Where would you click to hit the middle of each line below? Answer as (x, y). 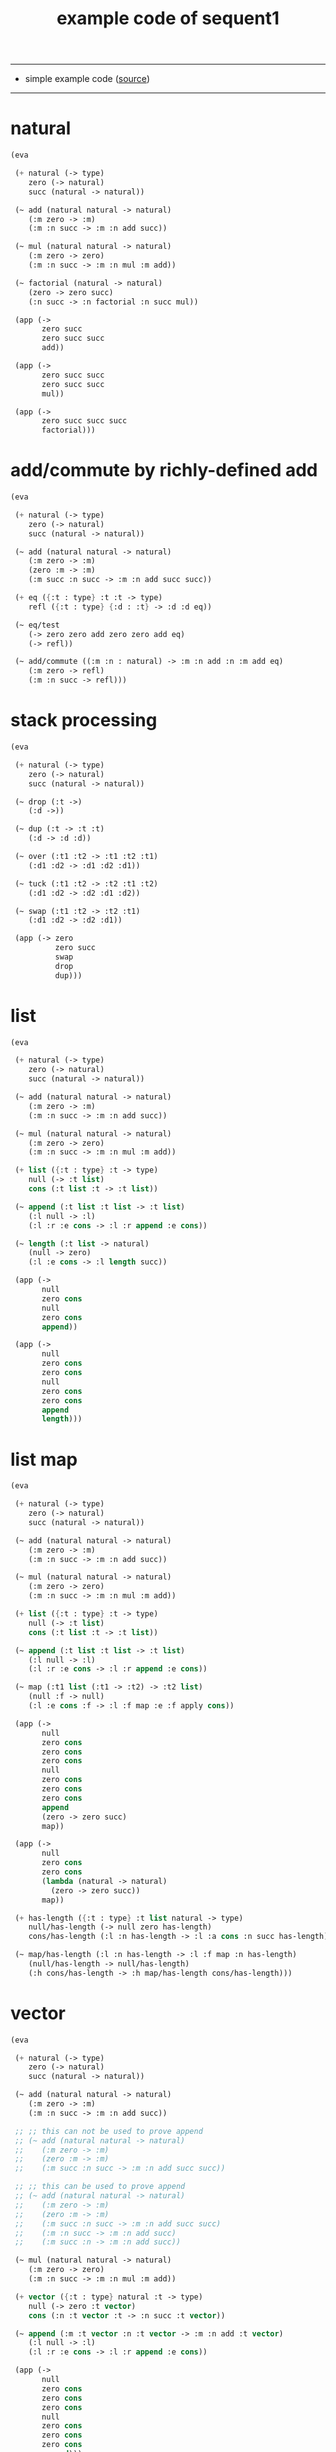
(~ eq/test (37, 625)
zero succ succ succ (84, 421)
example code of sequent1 (168, 18)
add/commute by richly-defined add (164, 470)
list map (44, 1459)
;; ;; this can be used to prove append (100, 2187)
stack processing (84, 720)
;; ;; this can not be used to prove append (108, 2131)
